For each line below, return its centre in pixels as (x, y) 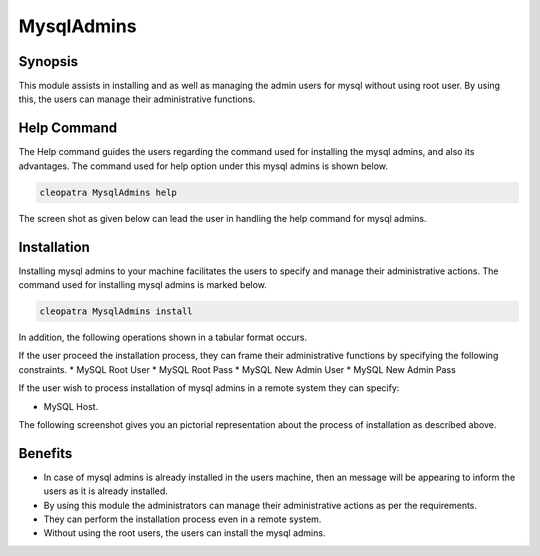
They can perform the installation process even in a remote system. (182, 519)
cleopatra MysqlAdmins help (108, 192)
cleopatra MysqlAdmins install (116, 311)
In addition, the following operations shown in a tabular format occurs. (163, 337)
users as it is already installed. (106, 491)
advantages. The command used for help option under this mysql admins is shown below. (203, 166)
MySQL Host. (71, 406)
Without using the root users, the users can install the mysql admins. (184, 533)
